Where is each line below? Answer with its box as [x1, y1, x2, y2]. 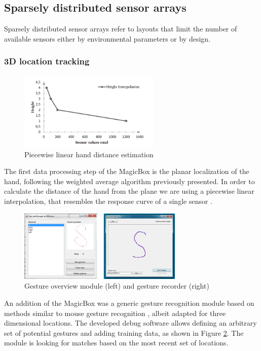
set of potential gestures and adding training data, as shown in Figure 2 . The [4, 327, 244, 338]
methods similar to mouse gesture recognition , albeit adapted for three [4, 307, 226, 318]
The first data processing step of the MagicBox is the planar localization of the [4, 166, 249, 177]
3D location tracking [4, 55, 90, 67]
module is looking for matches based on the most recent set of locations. [4, 337, 229, 348]
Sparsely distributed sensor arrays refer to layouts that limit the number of [4, 23, 237, 34]
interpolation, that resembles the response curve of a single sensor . [4, 195, 212, 206]
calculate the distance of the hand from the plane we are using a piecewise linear [4, 186, 254, 196]
